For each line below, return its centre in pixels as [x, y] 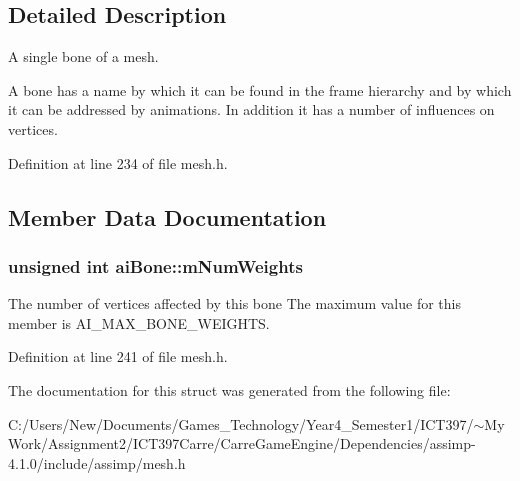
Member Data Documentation [167, 216]
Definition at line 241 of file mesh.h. [118, 356]
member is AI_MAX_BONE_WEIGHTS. [139, 322]
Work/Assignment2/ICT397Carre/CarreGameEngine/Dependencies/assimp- [242, 443]
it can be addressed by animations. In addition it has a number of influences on [251, 109]
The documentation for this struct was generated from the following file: [229, 389]
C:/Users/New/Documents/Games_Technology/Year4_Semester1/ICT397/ [241, 423]
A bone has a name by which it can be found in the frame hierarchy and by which [260, 89]
